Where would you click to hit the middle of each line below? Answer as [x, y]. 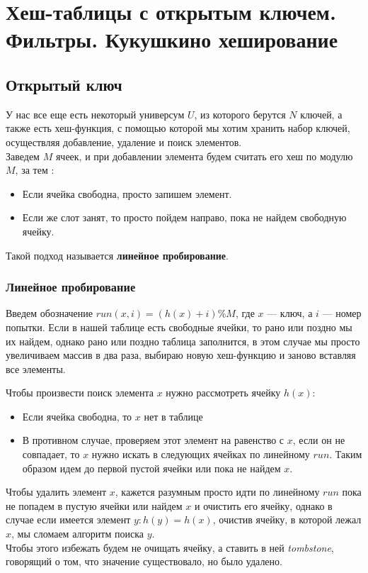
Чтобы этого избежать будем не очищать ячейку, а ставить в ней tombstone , [170, 547]
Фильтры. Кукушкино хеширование [172, 39]
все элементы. [36, 368]
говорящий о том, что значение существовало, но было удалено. [144, 561]
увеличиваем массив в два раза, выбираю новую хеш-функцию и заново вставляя [181, 355]
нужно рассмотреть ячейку [223, 393]
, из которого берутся [240, 114]
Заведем [23, 156]
